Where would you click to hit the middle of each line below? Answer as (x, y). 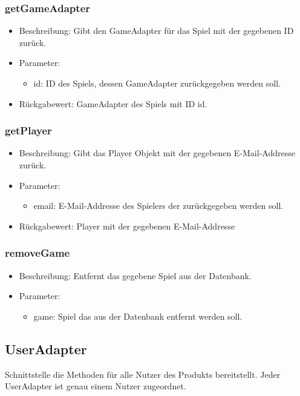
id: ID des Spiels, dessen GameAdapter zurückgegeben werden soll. (157, 83)
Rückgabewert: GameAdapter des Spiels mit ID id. (113, 103)
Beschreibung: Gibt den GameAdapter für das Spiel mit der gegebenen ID (156, 31)
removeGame (37, 253)
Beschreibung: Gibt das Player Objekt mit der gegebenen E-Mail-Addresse (157, 153)
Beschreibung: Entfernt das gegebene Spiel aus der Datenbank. (135, 275)
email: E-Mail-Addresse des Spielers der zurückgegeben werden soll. (158, 206)
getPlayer (28, 130)
